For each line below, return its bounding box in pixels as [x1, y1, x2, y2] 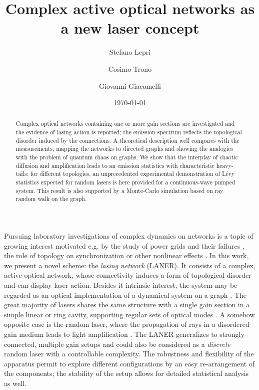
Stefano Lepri [109, 47, 151, 57]
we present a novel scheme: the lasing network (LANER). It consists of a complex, [4, 260, 255, 270]
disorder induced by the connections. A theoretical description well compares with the [15, 136, 239, 144]
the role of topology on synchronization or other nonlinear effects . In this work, [4, 250, 249, 261]
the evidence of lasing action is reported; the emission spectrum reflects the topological [15, 128, 242, 136]
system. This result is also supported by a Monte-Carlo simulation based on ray [15, 186, 223, 194]
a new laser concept [60, 18, 199, 38]
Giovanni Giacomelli [99, 80, 161, 91]
